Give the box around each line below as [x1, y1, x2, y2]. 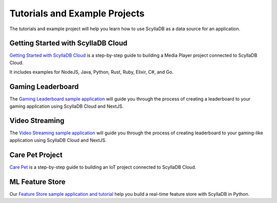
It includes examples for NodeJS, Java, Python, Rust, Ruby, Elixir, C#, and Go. [9, 69, 174, 75]
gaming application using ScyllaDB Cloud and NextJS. [9, 103, 124, 109]
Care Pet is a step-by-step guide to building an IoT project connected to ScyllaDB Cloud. [9, 164, 196, 170]
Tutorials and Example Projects [9, 8, 145, 19]
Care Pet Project [9, 150, 63, 159]
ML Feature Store [9, 177, 66, 186]
